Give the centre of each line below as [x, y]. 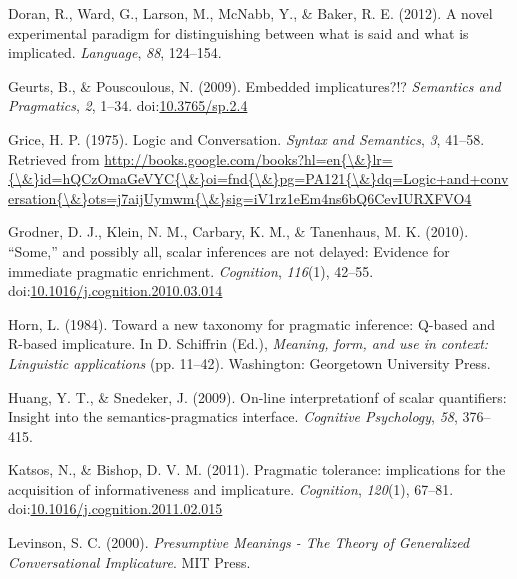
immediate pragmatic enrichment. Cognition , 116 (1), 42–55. [191, 270]
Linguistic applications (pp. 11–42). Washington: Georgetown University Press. [249, 362]
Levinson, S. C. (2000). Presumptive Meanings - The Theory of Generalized [239, 542]
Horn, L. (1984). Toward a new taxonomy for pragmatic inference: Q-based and [251, 323]
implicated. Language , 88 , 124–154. [115, 52]
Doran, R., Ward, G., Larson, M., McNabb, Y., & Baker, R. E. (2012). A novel [250, 13]
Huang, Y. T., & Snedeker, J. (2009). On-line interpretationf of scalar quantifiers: [257, 396]
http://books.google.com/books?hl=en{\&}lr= [248, 158]
